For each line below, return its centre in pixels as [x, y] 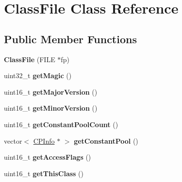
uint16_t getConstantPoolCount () [61, 124]
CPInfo [44, 141]
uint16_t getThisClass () [44, 173]
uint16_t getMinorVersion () [51, 108]
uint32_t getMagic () [38, 75]
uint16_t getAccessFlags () [48, 157]
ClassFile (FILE [30, 59]
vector [13, 141]
